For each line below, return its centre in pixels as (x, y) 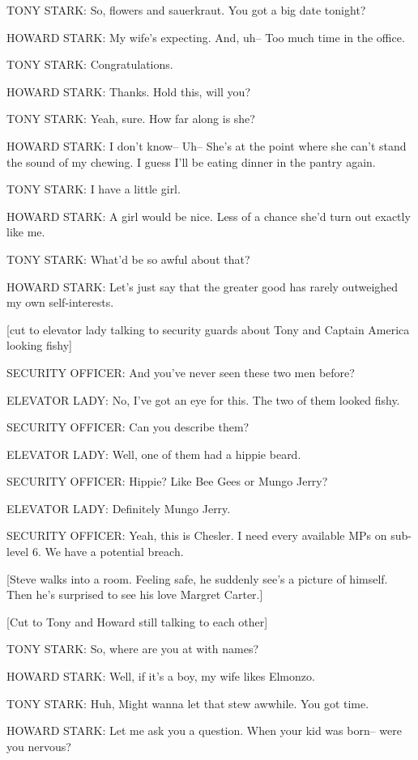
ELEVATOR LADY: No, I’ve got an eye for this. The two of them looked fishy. (203, 399)
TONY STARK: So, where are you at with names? (133, 649)
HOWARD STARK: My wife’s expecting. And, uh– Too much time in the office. (206, 37)
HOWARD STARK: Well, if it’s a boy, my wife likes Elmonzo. (161, 676)
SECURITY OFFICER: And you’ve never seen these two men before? (181, 372)
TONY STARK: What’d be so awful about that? (128, 259)
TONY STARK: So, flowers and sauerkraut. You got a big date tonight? (186, 10)
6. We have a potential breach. (108, 552)
